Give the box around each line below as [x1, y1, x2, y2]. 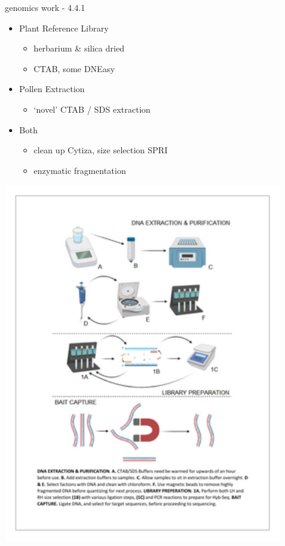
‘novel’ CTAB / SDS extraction [33, 102, 151, 115]
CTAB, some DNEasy [33, 62, 115, 75]
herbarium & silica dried [33, 42, 125, 55]
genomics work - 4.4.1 [5, 1, 85, 13]
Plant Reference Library [19, 21, 109, 34]
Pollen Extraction [19, 82, 85, 95]
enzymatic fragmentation [33, 164, 126, 176]
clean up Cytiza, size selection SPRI [33, 144, 168, 156]
